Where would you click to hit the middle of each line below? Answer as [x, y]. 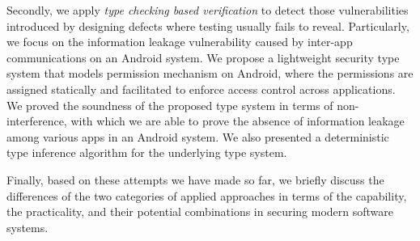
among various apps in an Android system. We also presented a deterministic [198, 136]
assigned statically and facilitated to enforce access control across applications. [201, 89]
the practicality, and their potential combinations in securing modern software [200, 211]
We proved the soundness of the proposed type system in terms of [170, 105]
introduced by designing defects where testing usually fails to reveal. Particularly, [208, 25]
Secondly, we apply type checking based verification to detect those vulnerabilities [208, 10]
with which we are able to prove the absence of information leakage [238, 121]
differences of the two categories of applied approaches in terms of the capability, [207, 195]
